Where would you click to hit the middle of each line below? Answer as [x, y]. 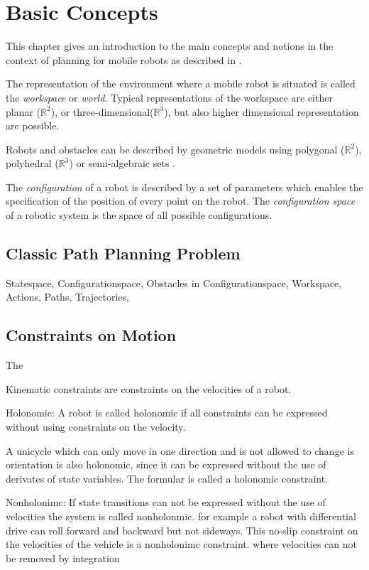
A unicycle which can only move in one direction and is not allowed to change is [180, 450]
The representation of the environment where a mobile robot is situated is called [181, 84]
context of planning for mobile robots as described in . [124, 59]
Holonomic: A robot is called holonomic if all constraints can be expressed [167, 413]
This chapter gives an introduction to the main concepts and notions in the [170, 46]
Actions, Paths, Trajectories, [67, 297]
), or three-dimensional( [102, 111]
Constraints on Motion [91, 335]
